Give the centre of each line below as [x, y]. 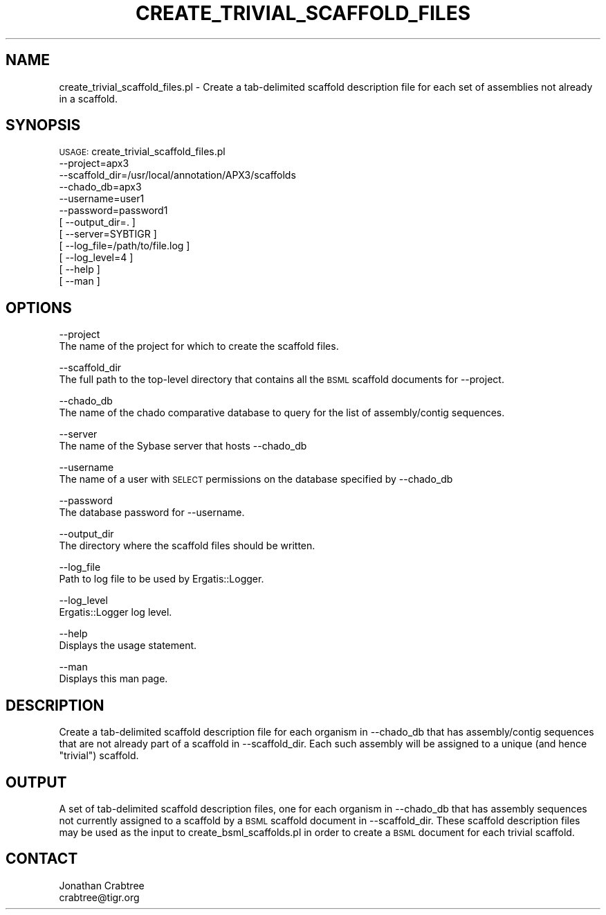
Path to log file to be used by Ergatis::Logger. [162, 579]
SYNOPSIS [43, 125]
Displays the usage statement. [128, 646]
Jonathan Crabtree [102, 885]
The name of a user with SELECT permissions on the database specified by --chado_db [256, 479]
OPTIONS [39, 308]
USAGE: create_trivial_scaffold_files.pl [142, 152]
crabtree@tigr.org [99, 897]
